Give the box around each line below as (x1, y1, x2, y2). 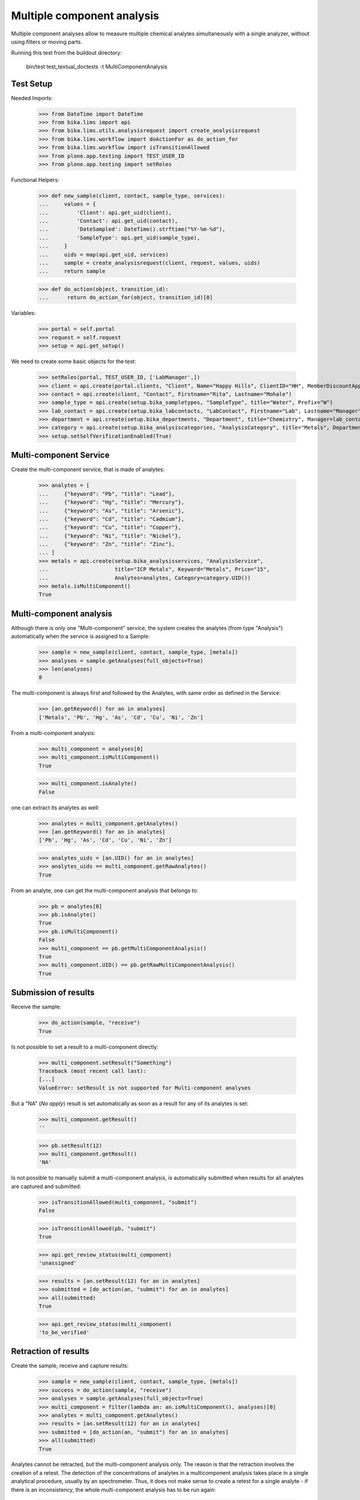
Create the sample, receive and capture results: (11, 1362, 129, 1369)
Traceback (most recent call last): (38, 1067, 147, 1074)
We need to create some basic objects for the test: (11, 358, 136, 365)
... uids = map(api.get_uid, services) (38, 251, 169, 258)
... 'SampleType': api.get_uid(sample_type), (38, 234, 200, 241)
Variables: (11, 310, 36, 317)
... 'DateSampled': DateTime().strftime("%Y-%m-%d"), (38, 226, 226, 233)
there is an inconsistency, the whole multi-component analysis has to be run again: (11, 1486, 216, 1493)
